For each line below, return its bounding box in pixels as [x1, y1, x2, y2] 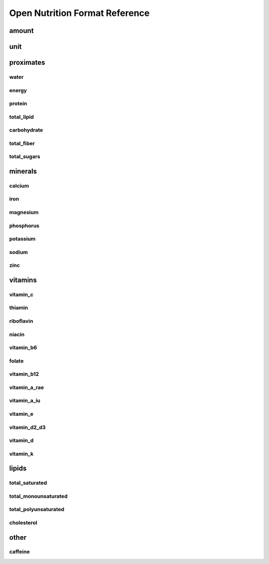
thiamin [9, 304, 28, 311]
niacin [9, 331, 25, 338]
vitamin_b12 [9, 371, 39, 377]
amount [9, 26, 34, 35]
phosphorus [9, 222, 40, 229]
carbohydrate [9, 127, 43, 134]
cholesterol [9, 519, 37, 526]
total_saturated [9, 479, 47, 486]
